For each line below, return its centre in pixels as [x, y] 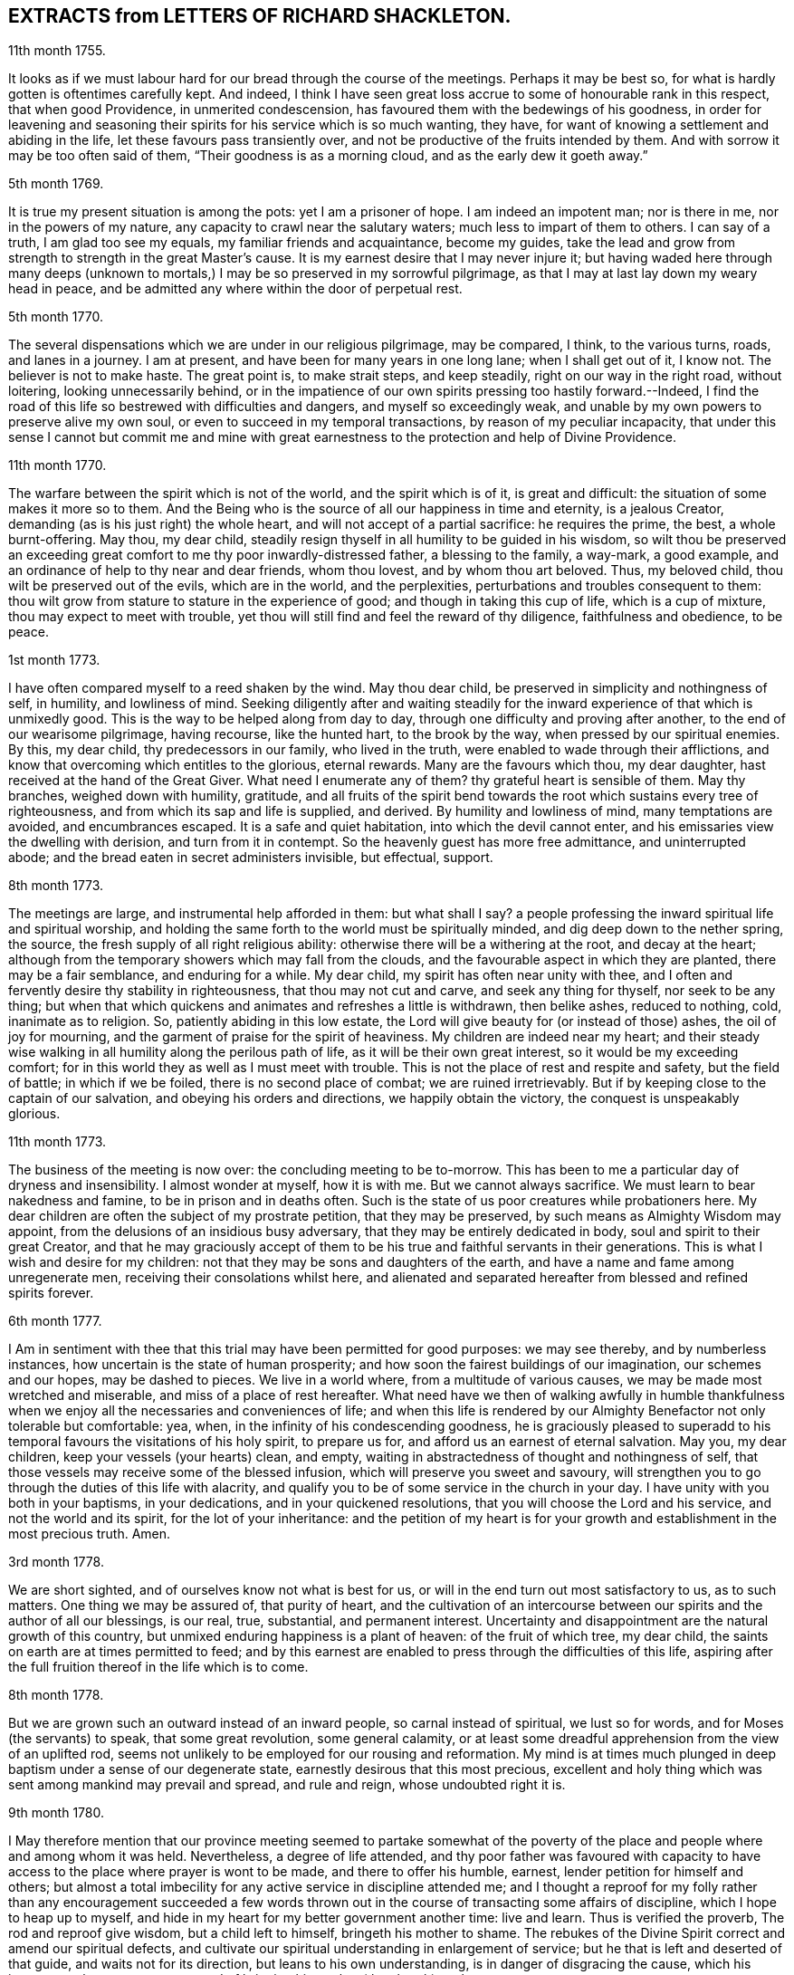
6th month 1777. [55, 1321]
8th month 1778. [56, 1695]
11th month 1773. [57, 1142]
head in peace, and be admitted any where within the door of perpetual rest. [235, 289]
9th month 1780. [56, 1813]
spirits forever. [51, 1293]
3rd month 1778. [56, 1562]
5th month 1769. [56, 184]
